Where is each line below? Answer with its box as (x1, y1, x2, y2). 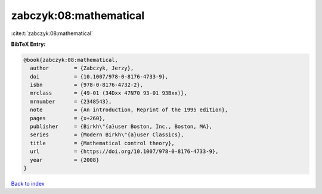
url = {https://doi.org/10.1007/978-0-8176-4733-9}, (30, 148, 219, 155)
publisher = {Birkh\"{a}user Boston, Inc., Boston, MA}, (30, 123, 213, 130)
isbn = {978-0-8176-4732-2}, (30, 82, 143, 89)
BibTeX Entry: (11, 40, 46, 48)
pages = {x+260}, (30, 115, 106, 121)
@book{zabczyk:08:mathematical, (23, 57, 119, 63)
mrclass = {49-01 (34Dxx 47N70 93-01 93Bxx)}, (30, 90, 187, 96)
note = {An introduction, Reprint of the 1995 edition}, (30, 107, 228, 113)
